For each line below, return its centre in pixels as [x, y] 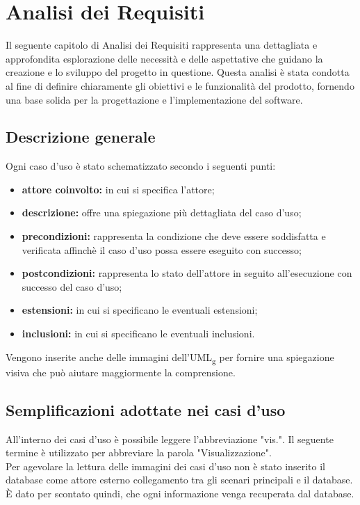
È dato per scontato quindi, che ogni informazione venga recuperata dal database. [180, 493]
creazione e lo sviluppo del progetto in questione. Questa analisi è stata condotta [178, 72]
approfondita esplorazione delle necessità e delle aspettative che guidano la [164, 58]
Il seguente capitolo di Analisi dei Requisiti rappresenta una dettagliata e [162, 45]
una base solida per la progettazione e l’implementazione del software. [154, 99]
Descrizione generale [81, 137]
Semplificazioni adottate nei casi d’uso [146, 409]
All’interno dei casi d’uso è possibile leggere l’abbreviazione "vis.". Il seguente [170, 439]
